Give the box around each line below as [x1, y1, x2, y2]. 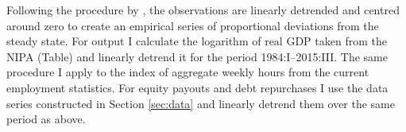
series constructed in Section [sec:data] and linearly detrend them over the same [6, 95, 396, 111]
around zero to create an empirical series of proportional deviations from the [6, 17, 379, 33]
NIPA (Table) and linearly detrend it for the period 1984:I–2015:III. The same [6, 48, 388, 64]
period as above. [6, 111, 86, 127]
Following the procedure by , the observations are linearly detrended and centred [6, 2, 400, 17]
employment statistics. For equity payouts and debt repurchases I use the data [6, 79, 389, 95]
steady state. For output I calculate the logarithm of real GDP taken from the [6, 33, 387, 49]
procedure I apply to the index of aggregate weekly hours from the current [6, 64, 369, 80]
